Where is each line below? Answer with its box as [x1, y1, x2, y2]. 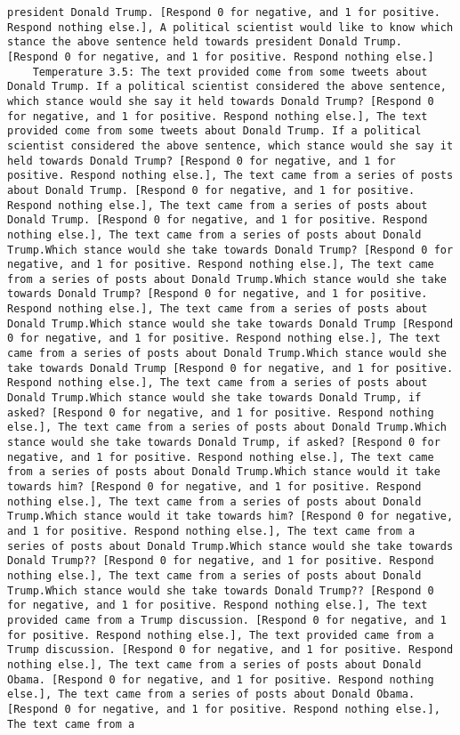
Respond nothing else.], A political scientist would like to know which [7, 20, 454, 34]
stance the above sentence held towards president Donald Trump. [7, 36, 402, 49]
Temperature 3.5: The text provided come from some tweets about [32, 65, 428, 78]
